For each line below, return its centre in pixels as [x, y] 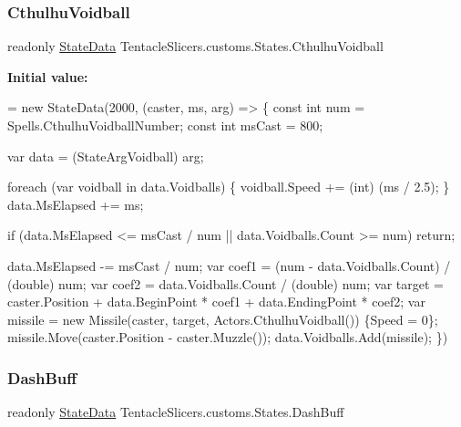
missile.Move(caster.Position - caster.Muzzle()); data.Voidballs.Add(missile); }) [228, 337]
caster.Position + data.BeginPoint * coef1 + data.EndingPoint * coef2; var [216, 302]
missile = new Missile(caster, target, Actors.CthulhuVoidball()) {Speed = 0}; [223, 319]
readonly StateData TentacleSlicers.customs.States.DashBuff [176, 412]
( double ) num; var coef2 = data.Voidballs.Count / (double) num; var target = [225, 283]
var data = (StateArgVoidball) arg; [106, 156]
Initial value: [48, 76]
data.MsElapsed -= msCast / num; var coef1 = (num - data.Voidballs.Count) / [229, 265]
